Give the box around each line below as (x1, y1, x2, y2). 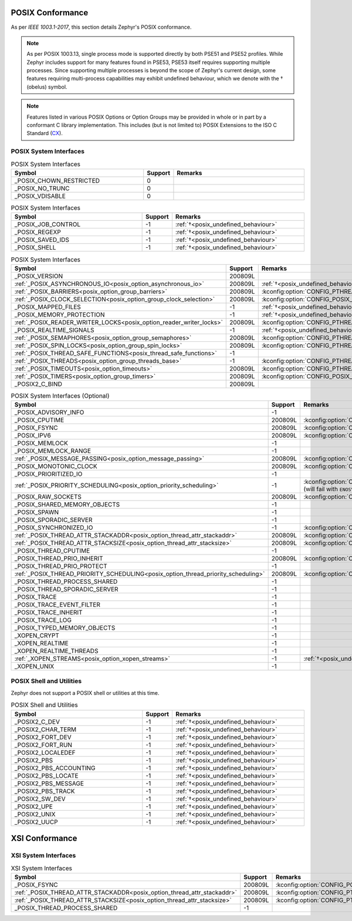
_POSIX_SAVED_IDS (14, 236, 70, 244)
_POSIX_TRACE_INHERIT (14, 609, 83, 617)
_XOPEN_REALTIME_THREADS (14, 647, 99, 655)
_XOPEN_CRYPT (14, 631, 60, 640)
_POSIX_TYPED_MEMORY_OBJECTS (14, 624, 116, 632)
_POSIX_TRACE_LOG (14, 616, 72, 624)
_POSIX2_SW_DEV (14, 795, 66, 803)
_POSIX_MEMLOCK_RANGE (14, 447, 91, 455)
